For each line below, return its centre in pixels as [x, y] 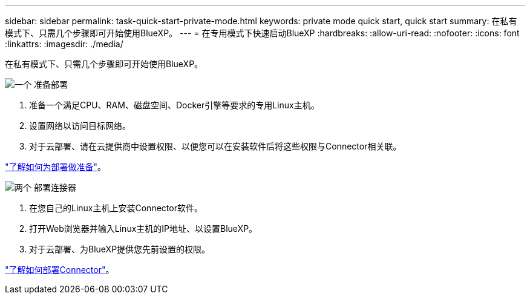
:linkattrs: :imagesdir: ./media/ [64, 44]
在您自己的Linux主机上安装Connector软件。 [116, 208]
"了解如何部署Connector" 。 [60, 270]
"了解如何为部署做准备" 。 [56, 167]
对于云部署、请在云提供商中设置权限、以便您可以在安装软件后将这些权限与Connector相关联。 [215, 146]
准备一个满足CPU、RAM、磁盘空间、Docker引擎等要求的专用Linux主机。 [174, 105]
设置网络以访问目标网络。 [80, 126]
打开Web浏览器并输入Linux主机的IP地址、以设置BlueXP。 [143, 228]
